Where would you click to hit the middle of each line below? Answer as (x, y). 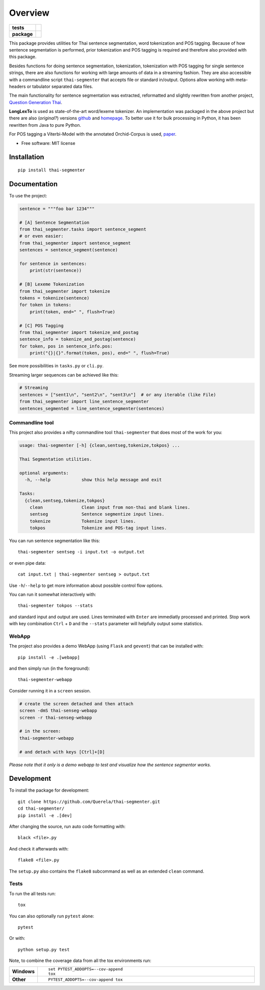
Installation (26, 157)
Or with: (17, 938)
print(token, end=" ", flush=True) (72, 312)
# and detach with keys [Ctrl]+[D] (62, 752)
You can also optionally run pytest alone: (52, 916)
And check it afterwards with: (39, 849)
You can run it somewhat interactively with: (53, 594)
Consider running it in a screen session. (50, 690)
